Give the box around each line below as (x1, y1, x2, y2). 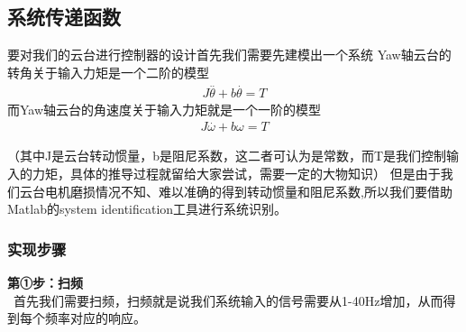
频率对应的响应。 (44, 309, 146, 327)
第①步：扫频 (7, 273, 83, 292)
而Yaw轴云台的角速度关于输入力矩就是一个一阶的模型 (7, 99, 322, 118)
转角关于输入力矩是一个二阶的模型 (7, 62, 209, 81)
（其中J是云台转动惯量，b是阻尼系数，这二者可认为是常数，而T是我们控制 (7, 146, 447, 165)
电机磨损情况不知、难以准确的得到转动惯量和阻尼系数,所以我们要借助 (44, 181, 452, 200)
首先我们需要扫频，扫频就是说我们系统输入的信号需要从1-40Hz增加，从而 (13, 290, 443, 309)
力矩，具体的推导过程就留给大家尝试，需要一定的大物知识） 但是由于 (32, 164, 441, 183)
